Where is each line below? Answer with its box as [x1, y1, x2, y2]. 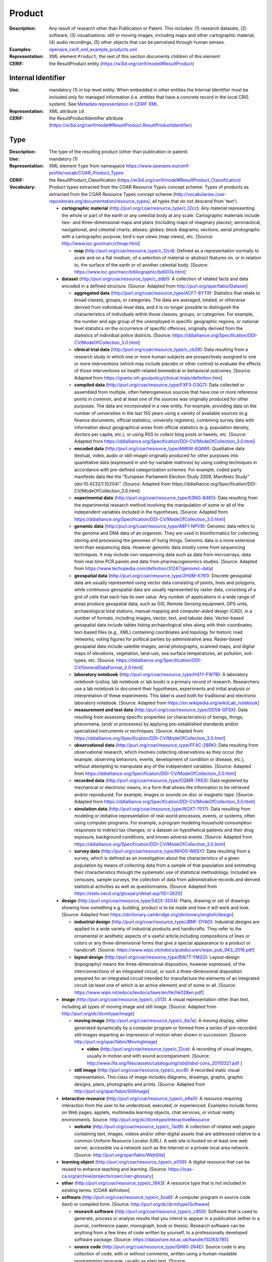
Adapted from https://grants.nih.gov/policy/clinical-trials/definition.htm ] [74, 375, 223, 381]
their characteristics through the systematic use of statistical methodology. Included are [74, 869, 257, 875]
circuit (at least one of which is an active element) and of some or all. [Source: [74, 982, 237, 988]
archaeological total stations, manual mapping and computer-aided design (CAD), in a [74, 608, 252, 614]
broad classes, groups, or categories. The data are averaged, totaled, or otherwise [74, 297, 246, 303]
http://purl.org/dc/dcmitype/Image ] [61, 1010, 134, 1017]
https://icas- [168, 1166, 194, 1172]
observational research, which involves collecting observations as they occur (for [74, 749, 243, 755]
